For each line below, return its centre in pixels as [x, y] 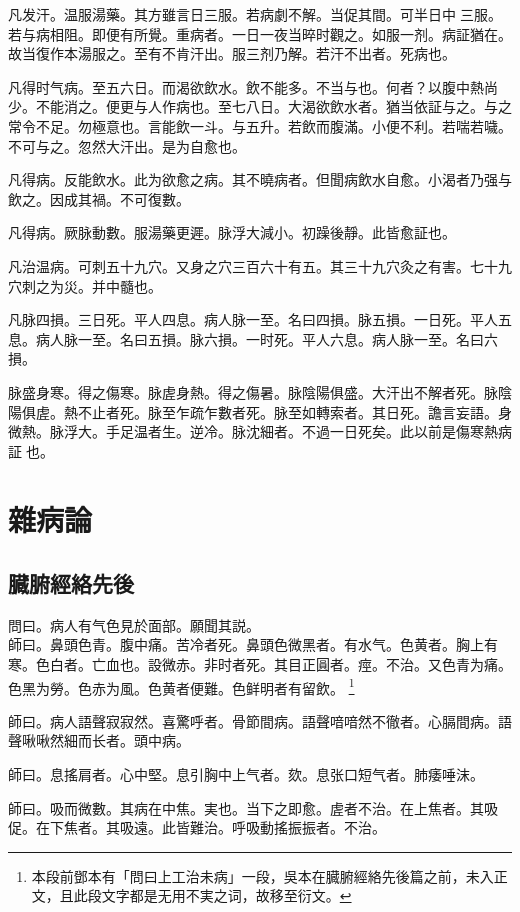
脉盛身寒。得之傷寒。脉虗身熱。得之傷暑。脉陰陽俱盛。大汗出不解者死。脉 [253, 391]
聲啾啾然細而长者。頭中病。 [99, 740]
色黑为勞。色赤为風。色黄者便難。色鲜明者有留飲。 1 [181, 686]
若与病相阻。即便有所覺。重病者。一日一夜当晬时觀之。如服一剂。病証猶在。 [260, 33]
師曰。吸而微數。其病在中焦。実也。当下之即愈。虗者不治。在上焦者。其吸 [253, 807]
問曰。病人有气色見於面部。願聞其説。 [134, 624]
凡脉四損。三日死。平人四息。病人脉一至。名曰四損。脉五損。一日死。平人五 [260, 319]
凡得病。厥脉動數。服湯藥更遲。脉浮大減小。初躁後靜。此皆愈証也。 [232, 232]
